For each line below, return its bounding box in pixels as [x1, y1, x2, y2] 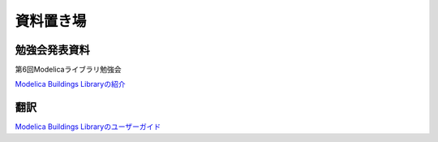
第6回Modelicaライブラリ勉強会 [15, 65, 122, 75]
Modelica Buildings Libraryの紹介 [15, 80, 126, 89]
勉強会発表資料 [15, 43, 90, 57]
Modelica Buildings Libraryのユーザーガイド [15, 122, 161, 131]
